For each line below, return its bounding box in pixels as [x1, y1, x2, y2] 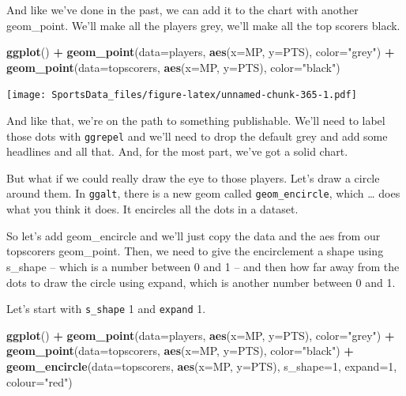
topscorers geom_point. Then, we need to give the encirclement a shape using [6, 243, 384, 259]
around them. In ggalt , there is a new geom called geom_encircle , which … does [6, 185, 400, 202]
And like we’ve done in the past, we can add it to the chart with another [6, 2, 359, 17]
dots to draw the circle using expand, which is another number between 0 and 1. [6, 273, 396, 290]
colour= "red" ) [6, 373, 73, 390]
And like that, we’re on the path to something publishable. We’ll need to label [6, 112, 385, 129]
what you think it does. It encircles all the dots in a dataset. [6, 201, 299, 217]
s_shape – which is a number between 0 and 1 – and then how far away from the [6, 258, 400, 274]
